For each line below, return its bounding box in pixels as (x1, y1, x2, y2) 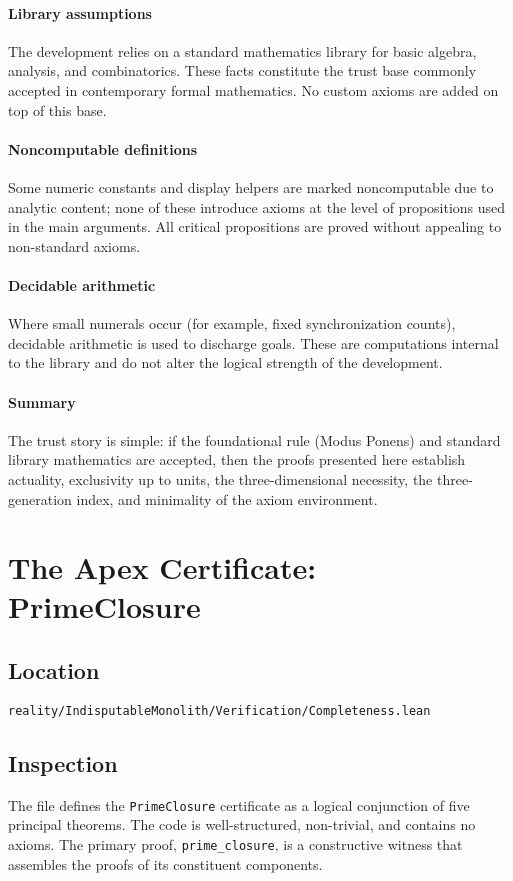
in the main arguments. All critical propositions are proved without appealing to (8, 216, 502, 237)
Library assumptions (8, 2, 152, 23)
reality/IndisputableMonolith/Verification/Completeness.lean (8, 703, 431, 718)
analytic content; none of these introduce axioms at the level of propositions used (8, 196, 506, 217)
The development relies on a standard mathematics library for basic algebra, (8, 40, 477, 61)
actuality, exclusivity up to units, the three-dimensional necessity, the (8, 468, 433, 489)
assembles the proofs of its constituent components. (8, 853, 323, 874)
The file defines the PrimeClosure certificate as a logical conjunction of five (8, 794, 470, 815)
